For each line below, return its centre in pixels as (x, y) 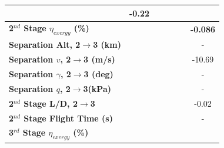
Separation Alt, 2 (45, 45)
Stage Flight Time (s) (68, 118)
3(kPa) (97, 88)
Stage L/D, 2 (51, 103)
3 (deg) (98, 74)
